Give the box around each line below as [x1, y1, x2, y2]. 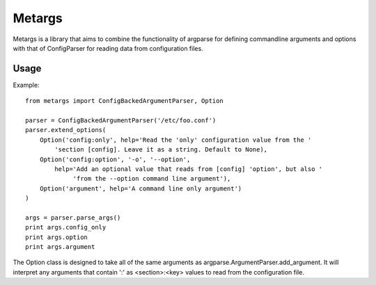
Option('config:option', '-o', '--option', [39, 155, 191, 163]
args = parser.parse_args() [25, 213, 121, 222]
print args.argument [25, 243, 95, 251]
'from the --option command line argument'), [72, 174, 231, 183]
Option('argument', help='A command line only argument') [39, 184, 242, 193]
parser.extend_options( [25, 126, 107, 134]
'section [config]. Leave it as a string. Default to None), [54, 146, 268, 154]
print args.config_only [25, 223, 107, 231]
